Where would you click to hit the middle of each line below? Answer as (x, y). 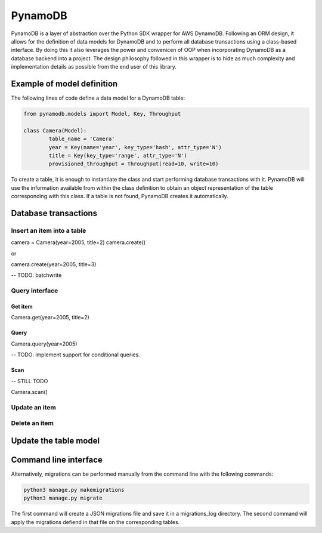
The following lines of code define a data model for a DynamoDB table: (98, 98)
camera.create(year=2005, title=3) (54, 264)
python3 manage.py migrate (63, 498)
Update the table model (55, 441)
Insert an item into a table (49, 230)
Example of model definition (64, 84)
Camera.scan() (29, 392)
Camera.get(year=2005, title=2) (50, 318)
